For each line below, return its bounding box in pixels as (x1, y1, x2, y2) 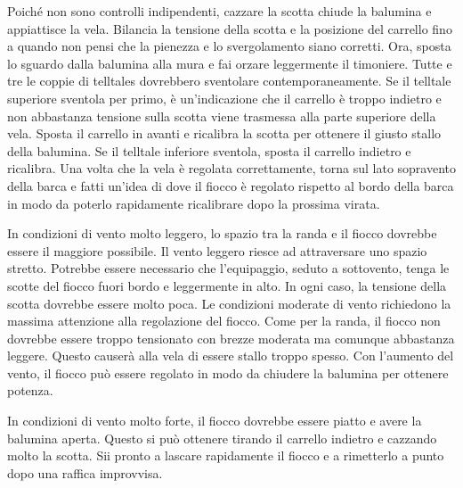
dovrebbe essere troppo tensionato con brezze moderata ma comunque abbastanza (7, 328, 455, 347)
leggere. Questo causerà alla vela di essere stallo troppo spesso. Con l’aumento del (7, 346, 454, 365)
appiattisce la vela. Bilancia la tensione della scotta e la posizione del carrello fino (7, 19, 452, 37)
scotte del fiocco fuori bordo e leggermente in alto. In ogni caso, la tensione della (7, 276, 447, 294)
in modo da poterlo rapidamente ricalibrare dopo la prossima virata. (7, 194, 380, 212)
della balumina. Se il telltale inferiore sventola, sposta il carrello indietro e (7, 141, 411, 160)
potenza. (7, 381, 53, 400)
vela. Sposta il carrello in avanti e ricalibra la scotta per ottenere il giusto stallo (7, 124, 442, 143)
